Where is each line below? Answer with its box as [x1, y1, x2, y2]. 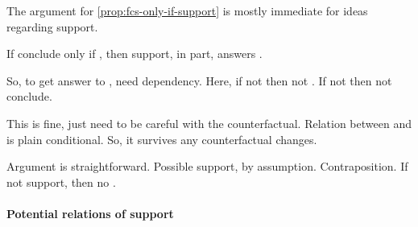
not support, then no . [6, 173, 116, 190]
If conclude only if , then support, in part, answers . [6, 45, 263, 62]
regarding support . [6, 18, 98, 35]
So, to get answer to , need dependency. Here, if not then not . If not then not [6, 72, 392, 89]
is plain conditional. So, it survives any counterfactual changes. [6, 130, 317, 147]
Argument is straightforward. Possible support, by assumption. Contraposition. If [6, 158, 408, 175]
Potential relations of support [6, 204, 174, 221]
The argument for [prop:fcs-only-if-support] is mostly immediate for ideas [6, 2, 368, 19]
